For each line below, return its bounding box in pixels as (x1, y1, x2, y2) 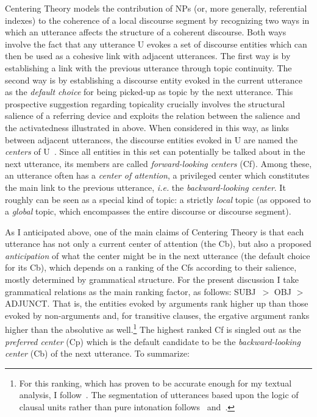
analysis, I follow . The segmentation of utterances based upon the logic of (19, 388, 299, 401)
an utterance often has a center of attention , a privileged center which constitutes (5, 169, 310, 182)
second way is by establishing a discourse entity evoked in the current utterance (5, 73, 302, 86)
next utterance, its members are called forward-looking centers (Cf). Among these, (5, 157, 312, 169)
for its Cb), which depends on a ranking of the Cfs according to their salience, (5, 261, 297, 274)
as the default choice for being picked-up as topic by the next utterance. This (5, 85, 293, 98)
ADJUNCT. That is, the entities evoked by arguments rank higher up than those (5, 297, 308, 310)
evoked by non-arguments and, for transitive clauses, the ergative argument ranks (5, 308, 310, 321)
